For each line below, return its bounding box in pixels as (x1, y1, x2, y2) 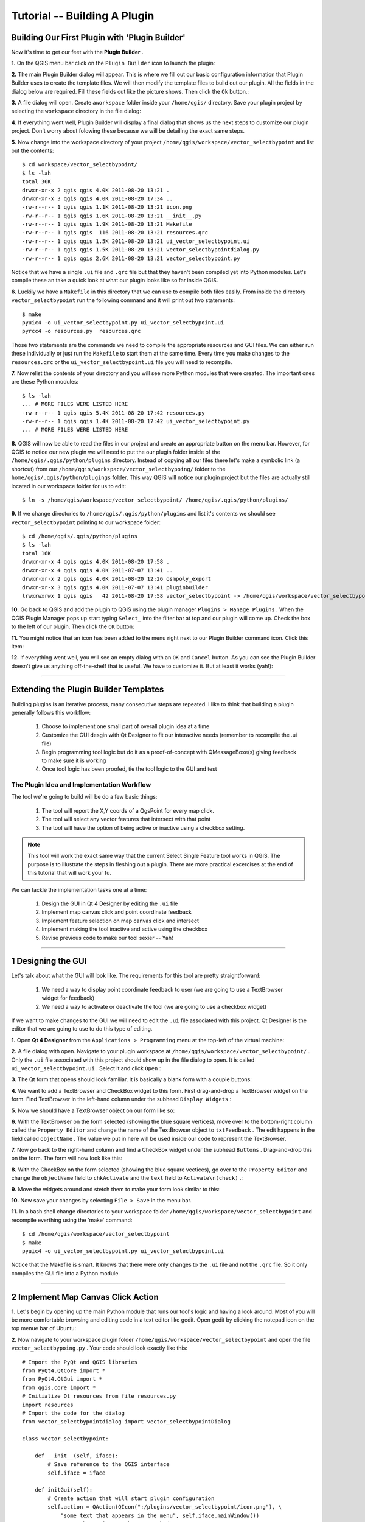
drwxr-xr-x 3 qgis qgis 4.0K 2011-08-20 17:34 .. (22, 195, 173, 202)
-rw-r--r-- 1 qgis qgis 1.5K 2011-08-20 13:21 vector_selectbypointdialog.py (22, 247, 260, 253)
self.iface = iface (47, 1469, 106, 1476)
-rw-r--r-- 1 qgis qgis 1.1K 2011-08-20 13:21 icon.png (22, 204, 192, 211)
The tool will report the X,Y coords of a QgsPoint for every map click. (41, 807, 214, 814)
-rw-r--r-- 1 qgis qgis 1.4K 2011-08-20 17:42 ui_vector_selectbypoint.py (22, 418, 250, 424)
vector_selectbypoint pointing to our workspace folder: (11, 518, 161, 526)
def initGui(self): (34, 1486, 93, 1493)
